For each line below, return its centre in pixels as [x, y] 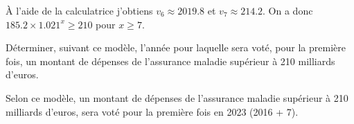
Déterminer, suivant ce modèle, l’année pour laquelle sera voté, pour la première [176, 47]
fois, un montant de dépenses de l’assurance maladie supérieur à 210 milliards [170, 61]
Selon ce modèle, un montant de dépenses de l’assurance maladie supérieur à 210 [177, 97]
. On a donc [288, 10]
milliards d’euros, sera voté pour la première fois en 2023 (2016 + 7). [152, 111]
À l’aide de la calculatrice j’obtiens [79, 10]
